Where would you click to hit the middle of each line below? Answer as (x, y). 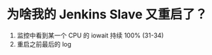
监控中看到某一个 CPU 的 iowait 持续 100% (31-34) (90, 35)
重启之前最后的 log (44, 44)
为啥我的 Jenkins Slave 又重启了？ (107, 14)
